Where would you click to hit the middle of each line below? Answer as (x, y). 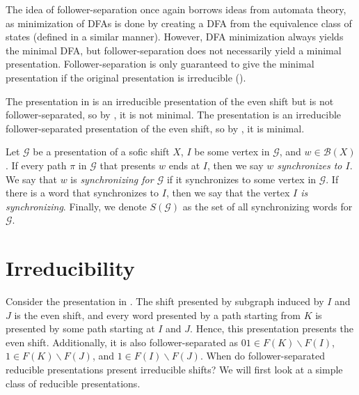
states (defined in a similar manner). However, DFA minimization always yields (175, 37)
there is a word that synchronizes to (82, 193)
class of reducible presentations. (73, 383)
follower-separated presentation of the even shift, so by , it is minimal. (155, 128)
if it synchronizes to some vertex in (241, 179)
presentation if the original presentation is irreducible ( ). (126, 77)
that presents (128, 165)
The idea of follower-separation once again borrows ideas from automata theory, (176, 9)
